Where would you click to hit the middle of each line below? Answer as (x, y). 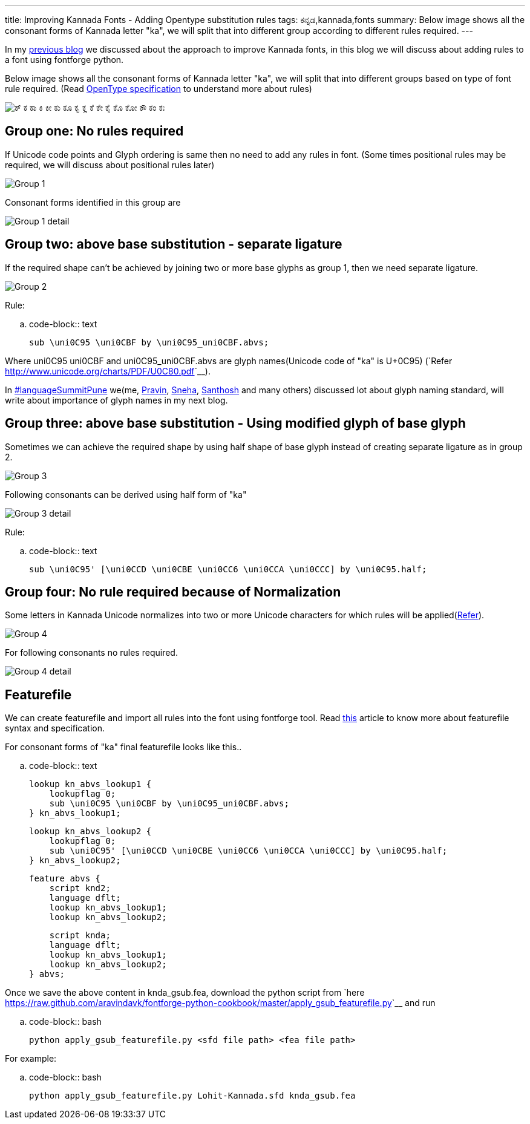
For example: (31, 1059)
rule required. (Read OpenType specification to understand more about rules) (159, 89)
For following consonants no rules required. (91, 653)
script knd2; (80, 888)
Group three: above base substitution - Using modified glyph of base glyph (235, 423)
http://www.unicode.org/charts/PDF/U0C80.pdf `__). (108, 371)
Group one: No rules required (94, 131)
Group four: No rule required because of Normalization (173, 592)
